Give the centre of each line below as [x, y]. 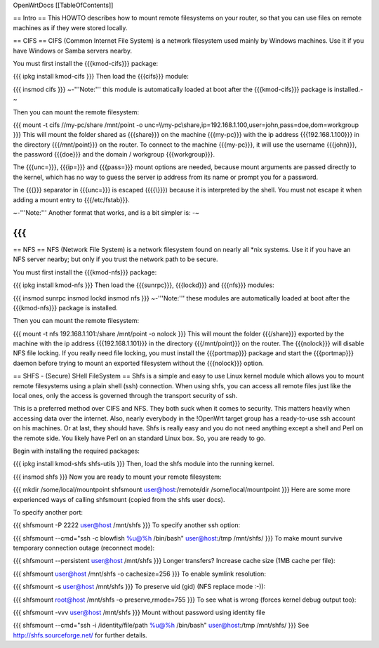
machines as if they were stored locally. [70, 27]
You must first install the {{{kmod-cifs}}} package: [86, 63]
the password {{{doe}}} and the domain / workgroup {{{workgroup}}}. [114, 154]
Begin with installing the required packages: [77, 451]
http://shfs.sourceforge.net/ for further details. [80, 635]
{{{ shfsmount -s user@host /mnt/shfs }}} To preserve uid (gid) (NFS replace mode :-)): [139, 587]
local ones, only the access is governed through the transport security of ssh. [125, 396]
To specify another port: [48, 512]
